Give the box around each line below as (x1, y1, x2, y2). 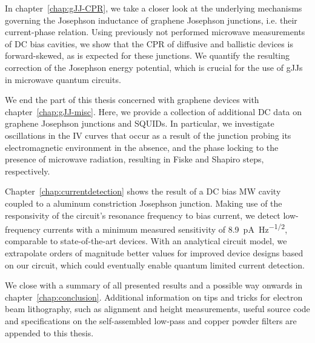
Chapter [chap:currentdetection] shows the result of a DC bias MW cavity (5, 185, 281, 198)
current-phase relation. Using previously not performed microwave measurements (5, 25, 305, 38)
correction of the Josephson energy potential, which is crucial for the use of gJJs (5, 61, 303, 73)
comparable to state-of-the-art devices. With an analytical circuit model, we (5, 235, 287, 247)
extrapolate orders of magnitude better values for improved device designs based (5, 246, 303, 259)
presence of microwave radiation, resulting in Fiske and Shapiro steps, (5, 153, 264, 165)
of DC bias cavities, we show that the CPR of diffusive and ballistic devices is (5, 37, 293, 50)
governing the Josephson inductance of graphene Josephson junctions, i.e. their (5, 13, 297, 26)
